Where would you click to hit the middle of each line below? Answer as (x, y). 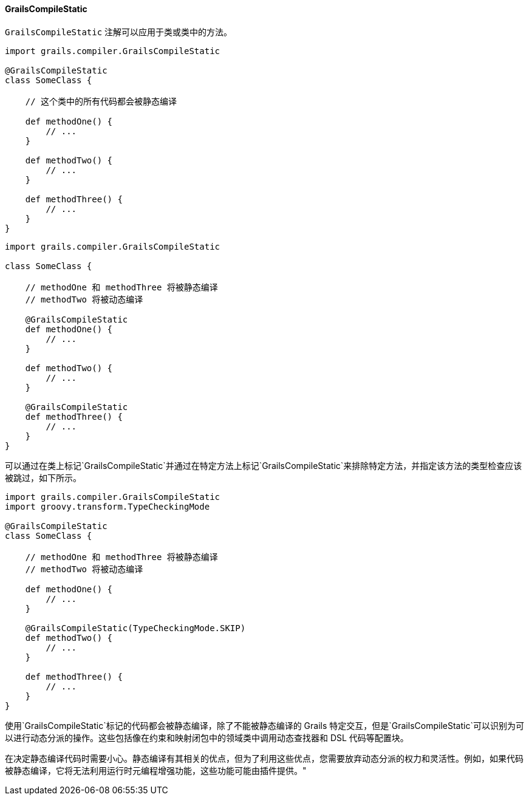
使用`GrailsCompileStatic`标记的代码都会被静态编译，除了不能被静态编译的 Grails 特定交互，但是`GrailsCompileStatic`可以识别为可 (264, 725)
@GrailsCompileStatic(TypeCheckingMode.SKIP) (135, 628)
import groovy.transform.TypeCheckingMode (108, 506)
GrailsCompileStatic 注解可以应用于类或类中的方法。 (119, 32)
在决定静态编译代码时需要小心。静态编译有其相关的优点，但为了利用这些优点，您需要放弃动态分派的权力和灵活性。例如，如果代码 (264, 758)
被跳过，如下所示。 (43, 477)
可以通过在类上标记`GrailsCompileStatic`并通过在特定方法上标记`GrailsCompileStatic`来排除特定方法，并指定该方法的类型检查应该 (264, 465)
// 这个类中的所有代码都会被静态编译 (101, 101)
